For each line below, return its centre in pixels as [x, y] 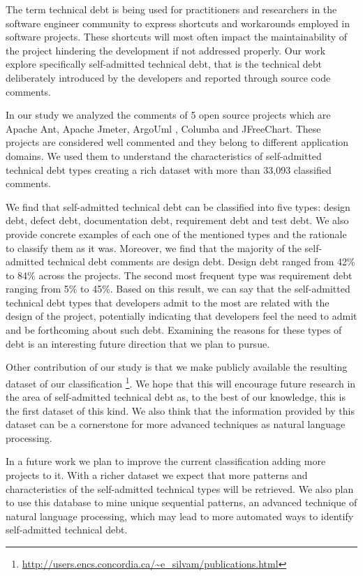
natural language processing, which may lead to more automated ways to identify [180, 516]
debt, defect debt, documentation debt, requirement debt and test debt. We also [177, 220]
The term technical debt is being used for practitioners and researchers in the [171, 9]
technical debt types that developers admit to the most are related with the [168, 302]
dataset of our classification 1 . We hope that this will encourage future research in [181, 382]
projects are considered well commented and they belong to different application [177, 142]
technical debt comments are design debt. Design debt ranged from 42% [201, 261]
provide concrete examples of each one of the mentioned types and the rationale [176, 234]
